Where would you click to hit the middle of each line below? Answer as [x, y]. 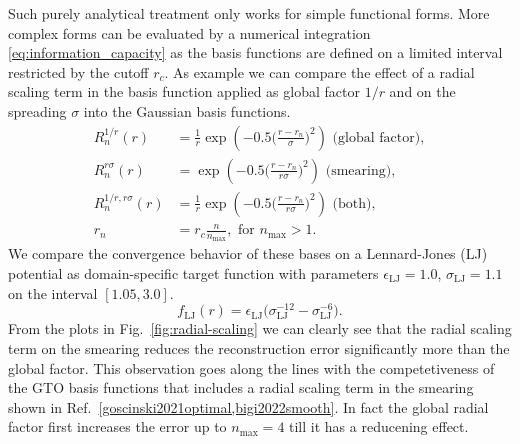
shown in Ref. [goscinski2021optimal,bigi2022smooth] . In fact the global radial [248, 406]
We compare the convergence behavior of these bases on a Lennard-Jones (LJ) [248, 253]
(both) [352, 203]
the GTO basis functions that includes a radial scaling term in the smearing [241, 387]
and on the [422, 91]
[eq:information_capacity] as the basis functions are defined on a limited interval [255, 52]
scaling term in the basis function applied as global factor [184, 91]
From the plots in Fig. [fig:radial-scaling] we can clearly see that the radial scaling [260, 328]
